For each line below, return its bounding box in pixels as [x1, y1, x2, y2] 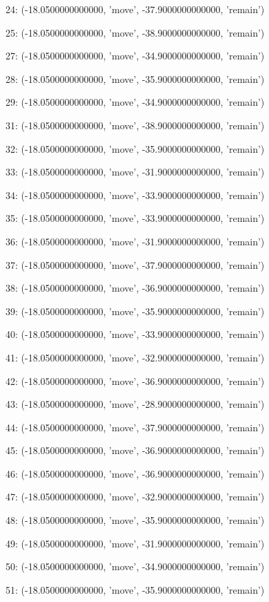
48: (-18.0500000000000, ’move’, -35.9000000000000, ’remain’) [6, 513, 265, 527]
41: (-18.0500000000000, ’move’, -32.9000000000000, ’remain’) [6, 350, 265, 364]
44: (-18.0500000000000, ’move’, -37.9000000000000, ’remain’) [6, 420, 265, 434]
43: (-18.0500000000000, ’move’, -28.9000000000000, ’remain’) [6, 397, 265, 411]
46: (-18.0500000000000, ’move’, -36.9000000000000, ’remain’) [6, 466, 265, 480]
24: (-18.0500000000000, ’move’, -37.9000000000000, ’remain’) [6, 2, 265, 16]
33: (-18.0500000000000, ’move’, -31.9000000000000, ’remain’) [6, 164, 265, 179]
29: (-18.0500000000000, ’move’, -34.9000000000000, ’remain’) [6, 95, 265, 109]
